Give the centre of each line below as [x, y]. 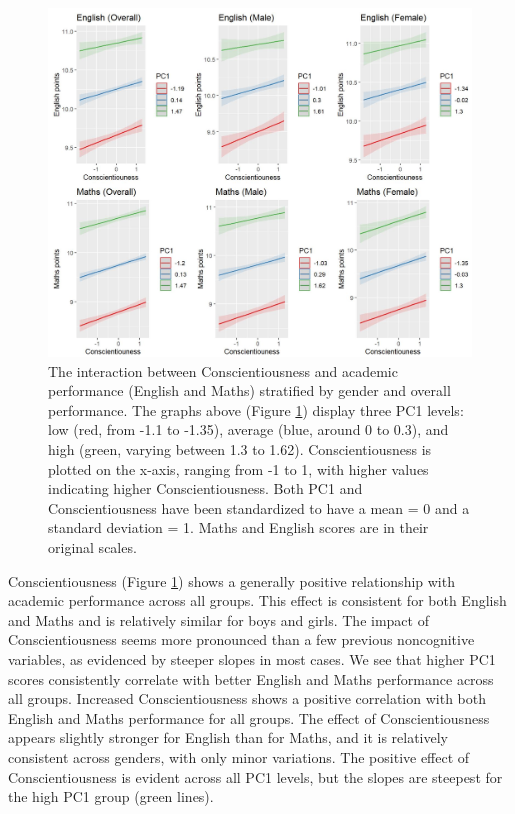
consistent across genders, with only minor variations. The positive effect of [239, 756]
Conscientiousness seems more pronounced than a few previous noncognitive [241, 639]
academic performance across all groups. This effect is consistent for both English [257, 600]
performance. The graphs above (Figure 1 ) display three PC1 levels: [256, 409]
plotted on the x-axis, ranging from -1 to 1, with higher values [238, 468]
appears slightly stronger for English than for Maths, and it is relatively [228, 737]
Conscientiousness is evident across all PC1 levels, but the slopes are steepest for [255, 776]
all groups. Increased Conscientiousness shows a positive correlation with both [247, 698]
